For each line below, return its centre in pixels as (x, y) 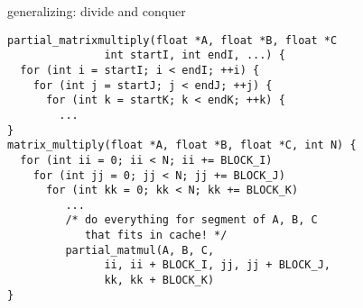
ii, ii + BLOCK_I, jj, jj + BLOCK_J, (217, 265)
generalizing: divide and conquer (97, 11)
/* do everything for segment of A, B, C (191, 220)
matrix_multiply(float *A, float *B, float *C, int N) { (182, 145)
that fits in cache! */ (156, 236)
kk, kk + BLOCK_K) (159, 281)
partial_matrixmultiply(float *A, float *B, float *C (172, 40)
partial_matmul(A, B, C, (140, 250)
